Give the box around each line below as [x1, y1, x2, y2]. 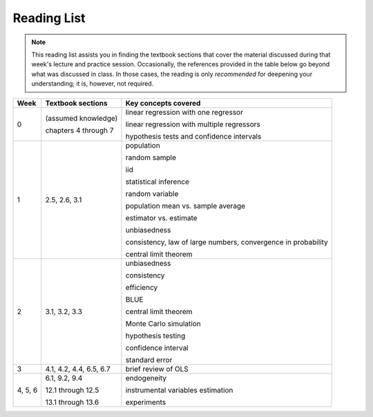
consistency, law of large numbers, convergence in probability [125, 237, 328, 246]
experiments [125, 397, 166, 407]
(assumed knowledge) [45, 113, 118, 123]
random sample [125, 153, 176, 162]
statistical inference [125, 177, 190, 186]
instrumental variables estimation [125, 385, 233, 395]
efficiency [125, 282, 158, 292]
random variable [125, 188, 179, 198]
